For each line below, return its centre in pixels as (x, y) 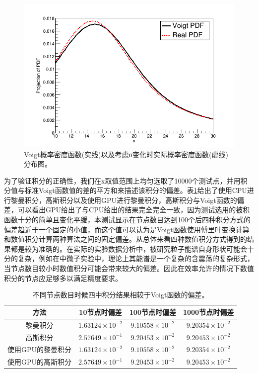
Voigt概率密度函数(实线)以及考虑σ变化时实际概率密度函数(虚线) (126, 154)
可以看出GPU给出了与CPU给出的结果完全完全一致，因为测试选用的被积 (134, 210)
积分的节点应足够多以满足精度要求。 (63, 278)
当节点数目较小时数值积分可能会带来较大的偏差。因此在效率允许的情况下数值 (129, 268)
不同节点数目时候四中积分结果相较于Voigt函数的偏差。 (121, 295)
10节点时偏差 (100, 312)
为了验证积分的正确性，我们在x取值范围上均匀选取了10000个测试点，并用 (122, 180)
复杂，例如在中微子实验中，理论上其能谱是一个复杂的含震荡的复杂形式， (136, 258)
